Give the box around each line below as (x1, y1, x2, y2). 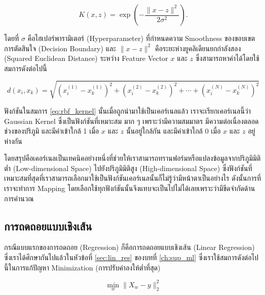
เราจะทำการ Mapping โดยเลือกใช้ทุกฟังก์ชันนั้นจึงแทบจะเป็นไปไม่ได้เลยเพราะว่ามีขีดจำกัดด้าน (4, 183, 255, 194)
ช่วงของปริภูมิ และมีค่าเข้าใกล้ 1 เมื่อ (4, 125, 99, 136)
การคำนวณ (4, 193, 34, 203)
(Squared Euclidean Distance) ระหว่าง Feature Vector (4, 53, 169, 64)
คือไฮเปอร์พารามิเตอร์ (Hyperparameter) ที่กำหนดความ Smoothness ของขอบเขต (28, 33, 255, 43)
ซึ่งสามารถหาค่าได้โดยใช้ (195, 53, 259, 64)
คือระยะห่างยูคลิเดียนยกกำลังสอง (155, 43, 241, 53)
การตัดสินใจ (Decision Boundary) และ (4, 43, 116, 53)
